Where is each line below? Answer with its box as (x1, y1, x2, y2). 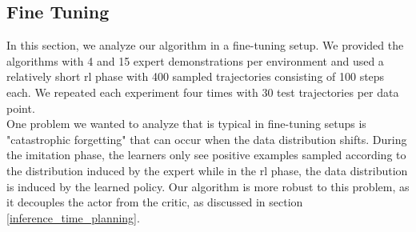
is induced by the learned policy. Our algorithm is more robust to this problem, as (6, 178, 410, 194)
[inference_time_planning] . (6, 209, 140, 226)
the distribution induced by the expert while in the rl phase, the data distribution (6, 162, 408, 178)
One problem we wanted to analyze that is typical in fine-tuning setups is (6, 115, 366, 132)
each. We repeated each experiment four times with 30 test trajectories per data (6, 83, 399, 100)
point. (6, 99, 35, 116)
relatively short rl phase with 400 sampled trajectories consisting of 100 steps (6, 68, 385, 85)
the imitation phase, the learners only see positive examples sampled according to (6, 146, 406, 163)
